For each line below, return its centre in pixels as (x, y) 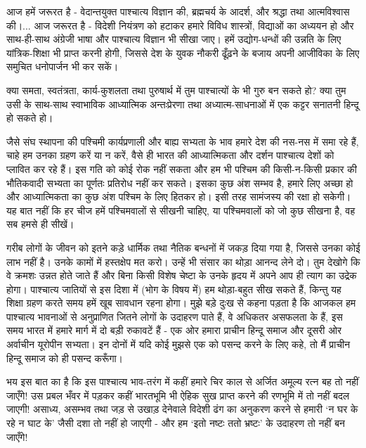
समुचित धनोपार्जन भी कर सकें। (63, 66)
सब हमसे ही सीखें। (40, 224)
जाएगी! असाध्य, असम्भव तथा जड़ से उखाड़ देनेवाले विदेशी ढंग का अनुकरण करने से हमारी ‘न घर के (182, 409)
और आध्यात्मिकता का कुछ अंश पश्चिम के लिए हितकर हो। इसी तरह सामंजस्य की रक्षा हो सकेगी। (179, 197)
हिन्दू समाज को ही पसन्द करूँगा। (65, 358)
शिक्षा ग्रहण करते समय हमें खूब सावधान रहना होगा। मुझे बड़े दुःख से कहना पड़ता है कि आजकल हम (181, 303)
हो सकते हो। (30, 118)
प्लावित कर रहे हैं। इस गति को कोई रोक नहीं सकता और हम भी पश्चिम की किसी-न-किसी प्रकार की (182, 168)
